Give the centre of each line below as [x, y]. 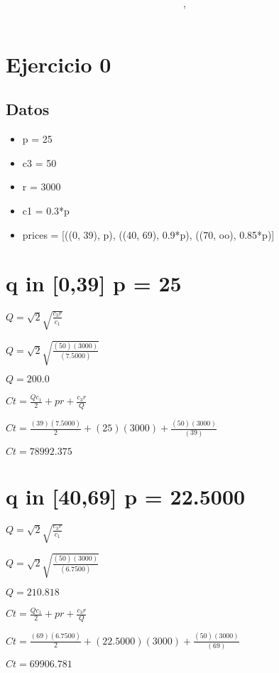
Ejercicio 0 [59, 64]
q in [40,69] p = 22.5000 [126, 496]
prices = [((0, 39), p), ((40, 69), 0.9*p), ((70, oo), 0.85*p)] [148, 234]
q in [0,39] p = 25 [94, 283]
